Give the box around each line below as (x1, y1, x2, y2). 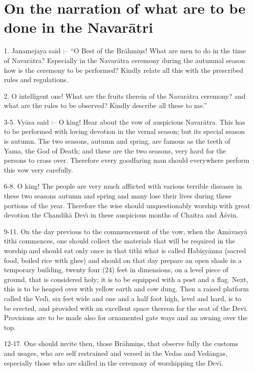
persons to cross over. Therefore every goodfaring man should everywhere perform (4, 155, 250, 165)
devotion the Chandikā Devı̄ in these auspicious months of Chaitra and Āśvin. (4, 210, 238, 220)
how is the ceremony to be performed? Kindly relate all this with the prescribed (4, 65, 244, 75)
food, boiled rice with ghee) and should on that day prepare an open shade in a (4, 255, 242, 265)
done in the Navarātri (4, 17, 153, 37)
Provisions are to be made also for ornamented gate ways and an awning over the (4, 312, 248, 323)
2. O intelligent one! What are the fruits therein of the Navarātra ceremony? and (4, 90, 246, 101)
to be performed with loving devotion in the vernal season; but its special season (4, 126, 245, 136)
